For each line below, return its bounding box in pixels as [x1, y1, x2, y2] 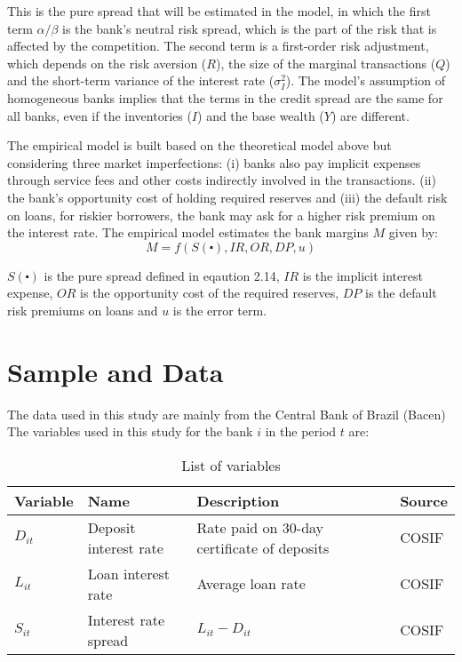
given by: [388, 223, 438, 242]
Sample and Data [7, 353, 224, 389]
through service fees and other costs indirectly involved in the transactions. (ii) [7, 171, 436, 189]
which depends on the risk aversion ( [7, 53, 207, 72]
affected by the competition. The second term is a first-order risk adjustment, [7, 36, 429, 55]
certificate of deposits [196, 537, 330, 558]
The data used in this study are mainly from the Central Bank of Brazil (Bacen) [7, 404, 446, 423]
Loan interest [87, 562, 171, 584]
